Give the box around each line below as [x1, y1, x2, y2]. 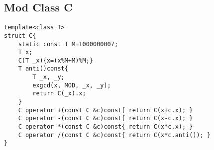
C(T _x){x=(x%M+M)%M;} [18, 57, 93, 64]
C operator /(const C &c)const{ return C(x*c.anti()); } [18, 131, 211, 139]
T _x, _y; [32, 74, 65, 81]
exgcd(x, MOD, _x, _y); [32, 81, 111, 89]
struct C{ [4, 32, 36, 39]
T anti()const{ [18, 65, 68, 73]
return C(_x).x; [32, 90, 86, 97]
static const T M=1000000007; [18, 40, 118, 48]
